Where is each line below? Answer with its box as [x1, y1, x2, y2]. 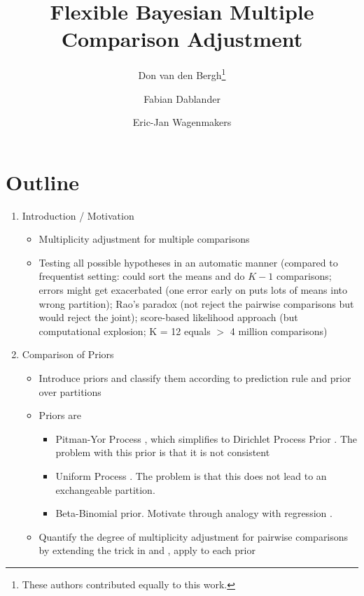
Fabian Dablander [143, 91, 220, 106]
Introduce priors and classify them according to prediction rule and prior [38, 371, 351, 385]
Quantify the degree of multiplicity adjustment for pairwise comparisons [38, 529, 349, 544]
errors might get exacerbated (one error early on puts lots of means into [38, 283, 348, 297]
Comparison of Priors [22, 347, 114, 362]
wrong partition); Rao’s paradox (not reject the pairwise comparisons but [38, 296, 354, 311]
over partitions [38, 384, 101, 399]
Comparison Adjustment [61, 24, 303, 53]
